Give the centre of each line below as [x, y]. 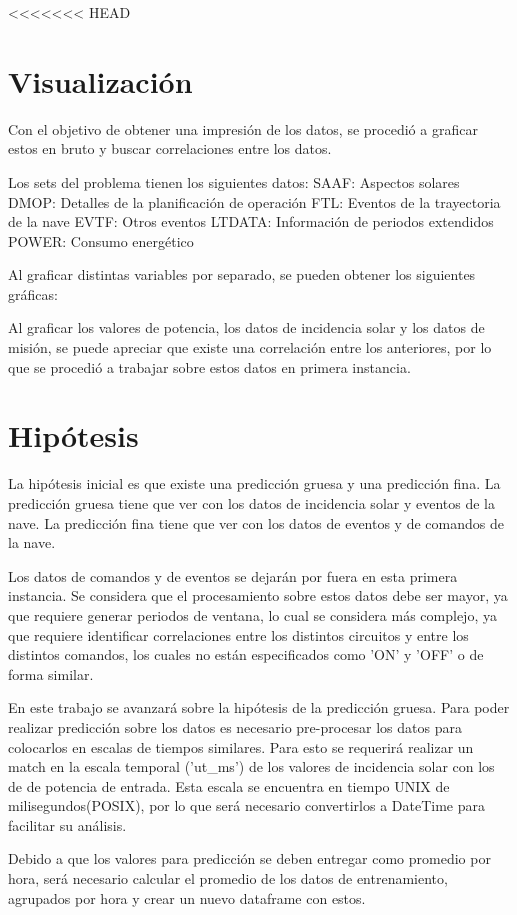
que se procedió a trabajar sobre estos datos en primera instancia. [209, 366]
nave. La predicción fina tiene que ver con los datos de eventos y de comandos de [256, 522]
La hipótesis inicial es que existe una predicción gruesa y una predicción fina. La [254, 483]
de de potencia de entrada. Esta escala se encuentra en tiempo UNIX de [229, 785]
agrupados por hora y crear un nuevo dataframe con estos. [187, 897]
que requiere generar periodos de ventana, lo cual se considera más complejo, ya [252, 614]
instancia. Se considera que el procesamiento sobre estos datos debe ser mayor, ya [258, 595]
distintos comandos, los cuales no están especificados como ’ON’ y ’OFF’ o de [246, 654]
